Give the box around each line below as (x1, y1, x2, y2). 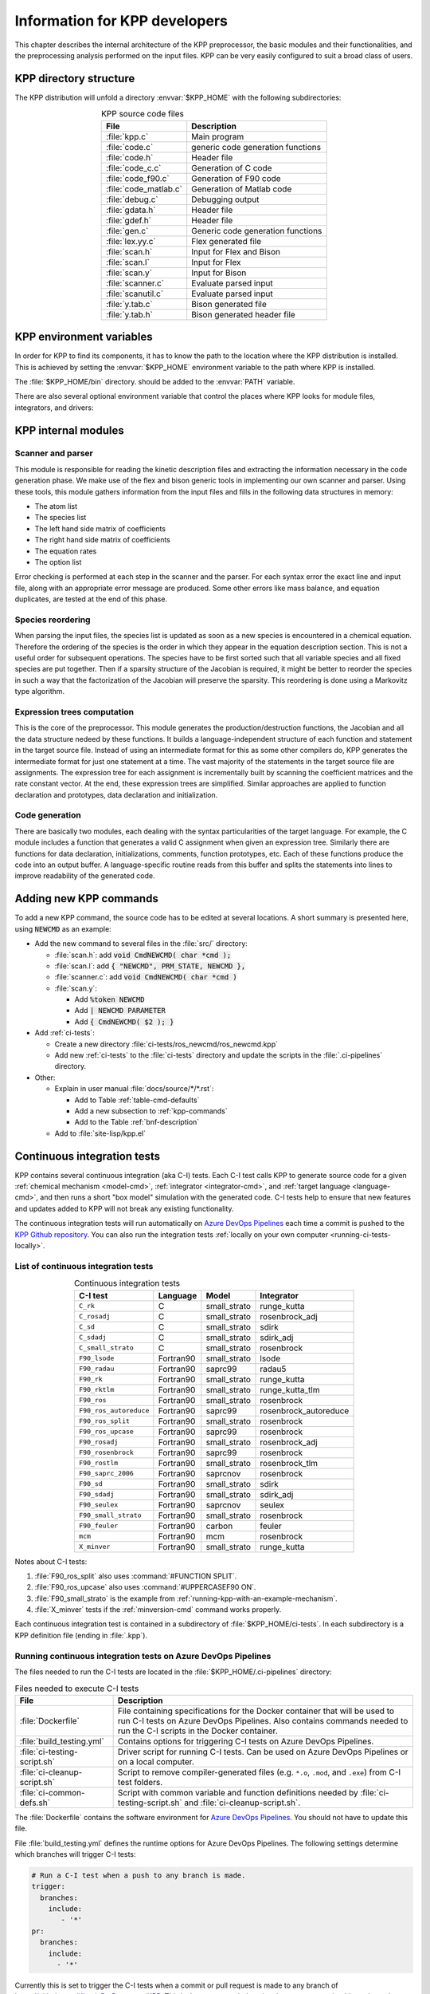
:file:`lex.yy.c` (106, 235, 156, 246)
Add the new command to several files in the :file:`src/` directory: (34, 939, 248, 948)
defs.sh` (19, 1797, 51, 1808)
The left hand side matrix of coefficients (34, 523, 166, 534)
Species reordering (14, 614, 91, 625)
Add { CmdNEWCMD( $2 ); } (74, 1017, 174, 1027)
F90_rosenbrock (78, 1448, 135, 1457)
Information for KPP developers (14, 12, 229, 30)
